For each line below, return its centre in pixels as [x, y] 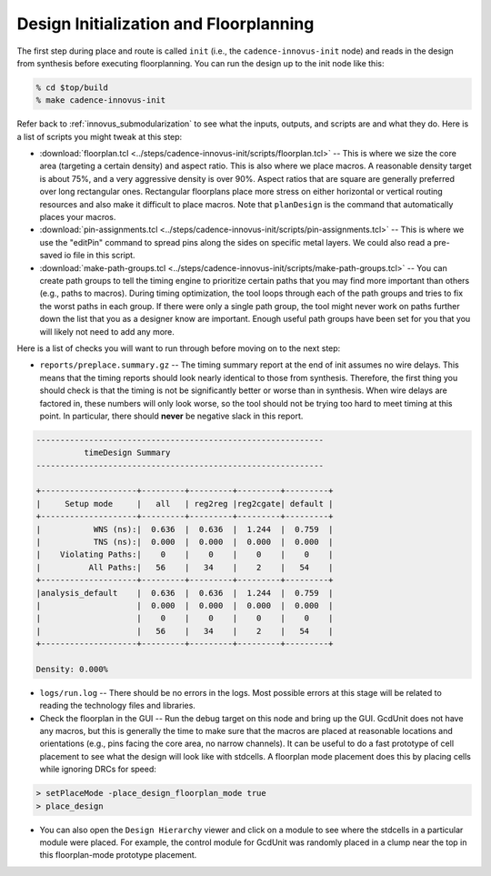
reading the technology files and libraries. [117, 706]
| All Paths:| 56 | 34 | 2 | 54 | [185, 567]
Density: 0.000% [72, 669]
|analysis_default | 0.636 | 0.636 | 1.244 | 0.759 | [185, 593]
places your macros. [78, 217]
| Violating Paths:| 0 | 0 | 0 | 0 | [185, 554]
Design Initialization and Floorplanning [165, 24]
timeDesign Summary [127, 453]
